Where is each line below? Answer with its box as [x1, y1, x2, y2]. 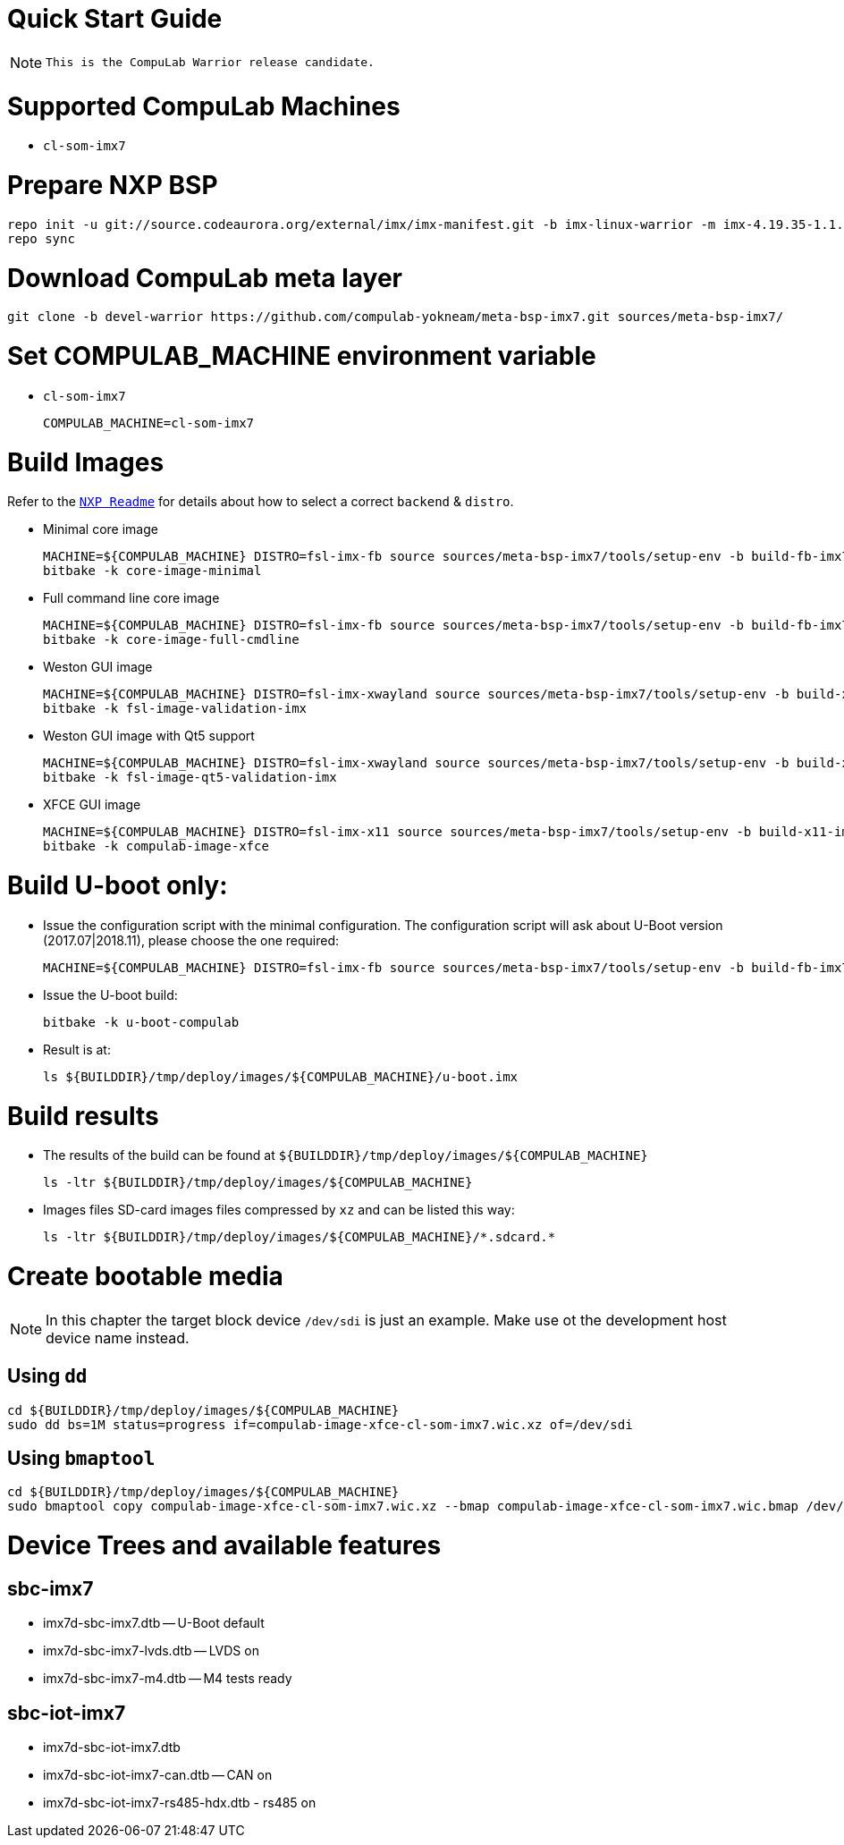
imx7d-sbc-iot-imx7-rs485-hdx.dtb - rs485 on [43, 1795, 316, 1811]
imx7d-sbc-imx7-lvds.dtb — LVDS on [43, 1643, 259, 1659]
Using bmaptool [7, 1447, 156, 1470]
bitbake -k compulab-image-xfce [43, 839, 269, 854]
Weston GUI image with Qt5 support [43, 728, 255, 744]
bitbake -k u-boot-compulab [43, 1014, 240, 1029]
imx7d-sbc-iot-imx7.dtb [43, 1739, 181, 1756]
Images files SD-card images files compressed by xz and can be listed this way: [43, 1202, 515, 1218]
